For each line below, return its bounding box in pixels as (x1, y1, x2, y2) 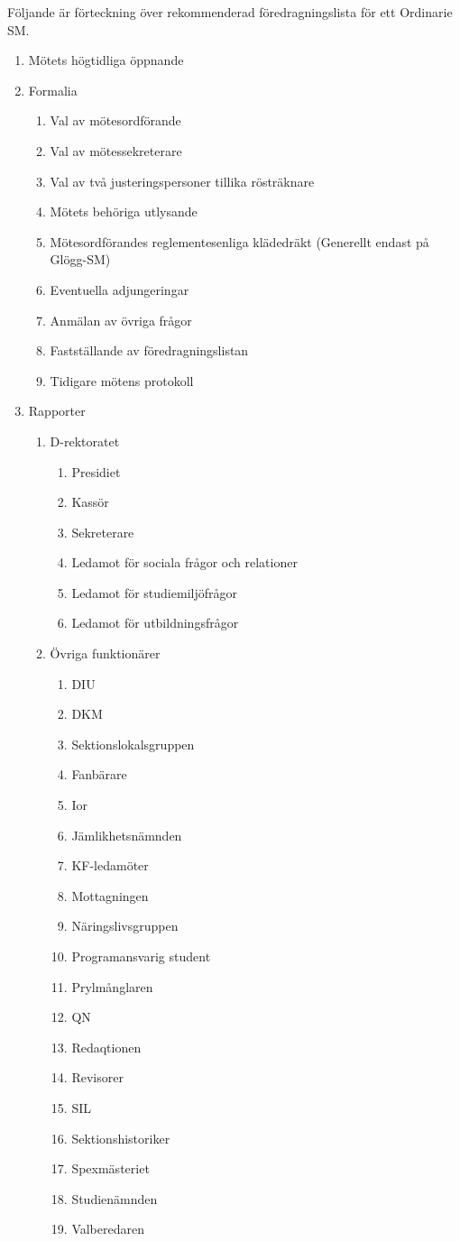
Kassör (71, 492, 109, 511)
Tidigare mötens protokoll (50, 371, 194, 390)
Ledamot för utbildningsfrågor (71, 613, 239, 632)
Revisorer (71, 1068, 124, 1087)
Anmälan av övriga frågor (50, 310, 192, 329)
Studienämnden (71, 1189, 158, 1208)
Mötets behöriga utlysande (50, 202, 198, 221)
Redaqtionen (71, 1037, 142, 1056)
